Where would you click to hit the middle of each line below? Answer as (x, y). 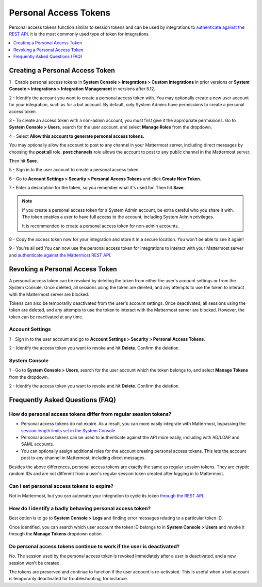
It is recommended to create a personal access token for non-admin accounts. (100, 226)
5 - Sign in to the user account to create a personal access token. (74, 170)
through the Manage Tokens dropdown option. (56, 534)
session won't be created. (35, 563)
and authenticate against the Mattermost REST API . (60, 255)
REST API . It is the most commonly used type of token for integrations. (79, 34)
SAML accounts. (38, 444)
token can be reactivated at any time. (46, 317)
